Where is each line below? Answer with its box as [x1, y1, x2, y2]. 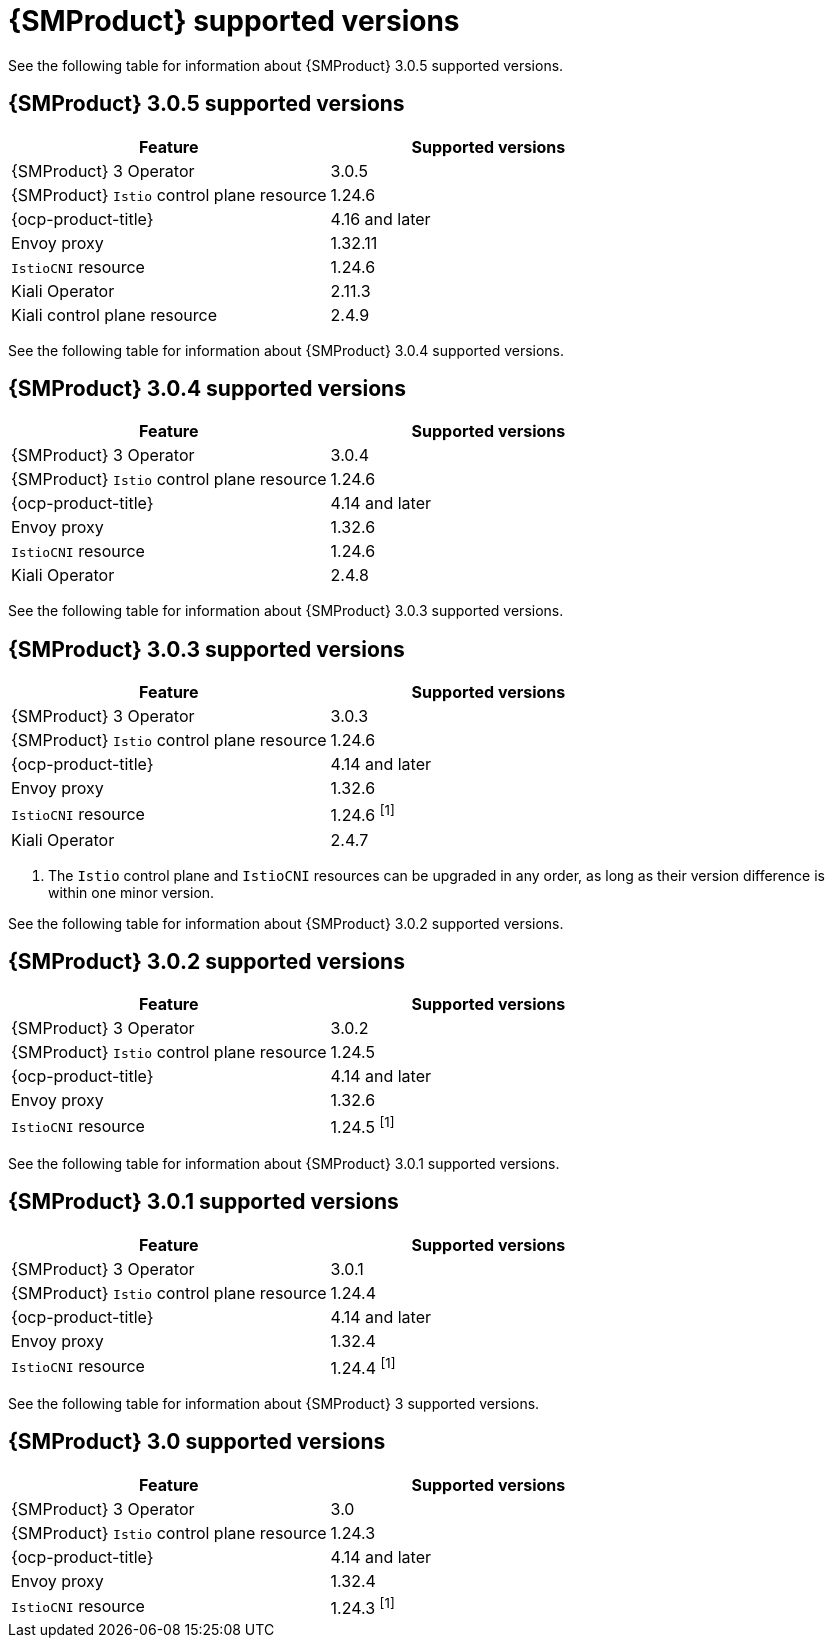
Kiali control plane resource [11, 304, 218, 325]
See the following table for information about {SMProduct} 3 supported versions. [8, 1394, 540, 1412]
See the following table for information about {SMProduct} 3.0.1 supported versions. [8, 1154, 560, 1172]
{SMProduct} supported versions [8, 4, 460, 38]
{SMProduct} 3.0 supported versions [8, 1429, 386, 1455]
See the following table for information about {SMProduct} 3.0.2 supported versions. [8, 914, 564, 932]
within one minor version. [48, 883, 215, 901]
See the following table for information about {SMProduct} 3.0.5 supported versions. [8, 56, 564, 74]
